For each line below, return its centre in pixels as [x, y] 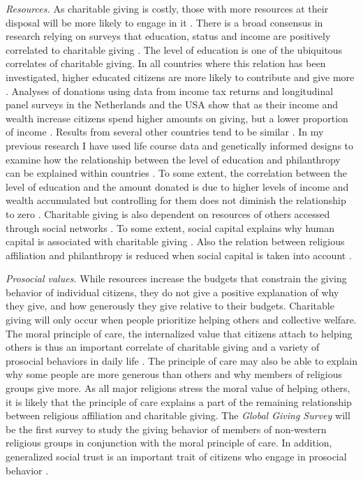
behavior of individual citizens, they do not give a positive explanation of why [172, 292]
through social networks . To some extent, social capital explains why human [170, 227]
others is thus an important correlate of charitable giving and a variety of [163, 347]
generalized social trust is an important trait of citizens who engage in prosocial [176, 456]
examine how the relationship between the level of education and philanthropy [173, 159]
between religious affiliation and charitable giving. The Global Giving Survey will [178, 415]
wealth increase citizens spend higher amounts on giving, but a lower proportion [177, 118]
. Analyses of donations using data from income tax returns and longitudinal [170, 90]
